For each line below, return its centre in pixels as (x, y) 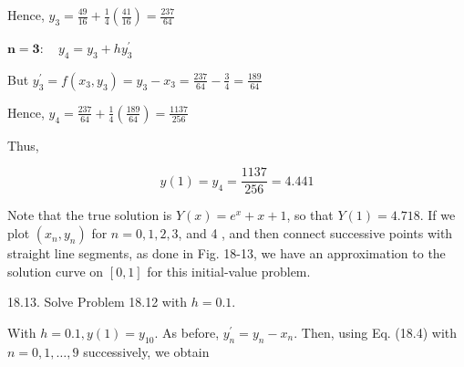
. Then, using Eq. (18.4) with (376, 332)
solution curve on (56, 271)
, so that (310, 215)
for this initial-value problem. (229, 271)
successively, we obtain (146, 351)
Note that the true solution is (90, 215)
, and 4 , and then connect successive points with (315, 233)
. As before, (187, 332)
